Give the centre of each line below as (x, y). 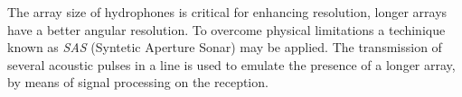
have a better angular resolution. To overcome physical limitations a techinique (226, 29)
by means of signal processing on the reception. (138, 82)
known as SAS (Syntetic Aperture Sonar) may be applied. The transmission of (225, 47)
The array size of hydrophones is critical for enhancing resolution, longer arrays (227, 12)
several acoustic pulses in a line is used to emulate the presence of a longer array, (231, 64)
